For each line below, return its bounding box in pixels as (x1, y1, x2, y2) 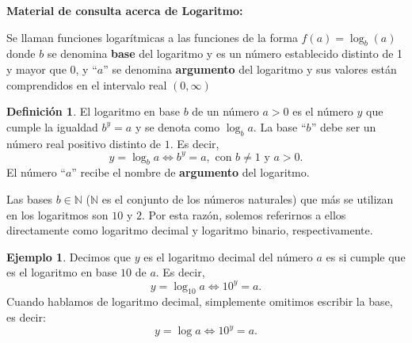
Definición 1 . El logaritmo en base (6, 103, 180, 120)
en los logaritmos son (6, 206, 109, 223)
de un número (192, 103, 259, 120)
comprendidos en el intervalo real (6, 76, 167, 93)
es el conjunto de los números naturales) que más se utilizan (101, 191, 394, 208)
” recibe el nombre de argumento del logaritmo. (71, 164, 310, 181)
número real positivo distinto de (6, 135, 162, 151)
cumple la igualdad (6, 118, 98, 135)
